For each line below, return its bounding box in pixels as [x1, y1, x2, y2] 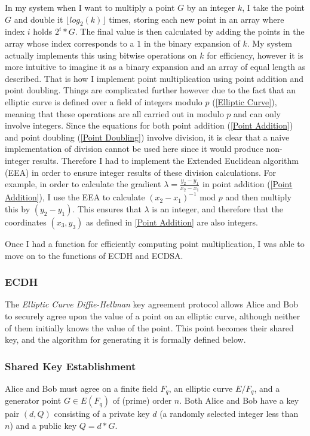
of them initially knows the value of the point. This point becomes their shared [5, 321, 294, 334]
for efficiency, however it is [207, 48, 303, 61]
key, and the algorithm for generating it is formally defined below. [5, 333, 246, 346]
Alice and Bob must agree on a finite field [5, 382, 158, 394]
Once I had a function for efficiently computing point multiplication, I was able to [5, 237, 305, 249]
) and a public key [10, 419, 77, 431]
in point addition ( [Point [202, 178, 293, 190]
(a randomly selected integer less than [159, 407, 299, 420]
